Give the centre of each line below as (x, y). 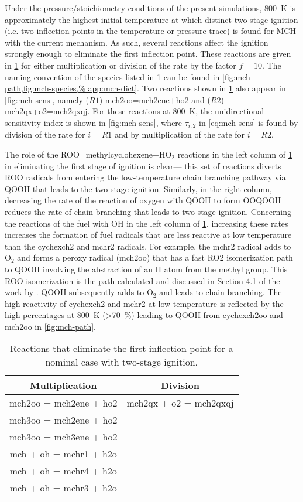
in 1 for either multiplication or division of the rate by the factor (120, 65)
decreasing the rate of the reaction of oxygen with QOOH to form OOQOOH (143, 200)
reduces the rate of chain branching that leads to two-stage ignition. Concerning (148, 211)
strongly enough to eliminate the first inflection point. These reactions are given (148, 54)
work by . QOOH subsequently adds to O (79, 292)
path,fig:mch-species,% (45, 88)
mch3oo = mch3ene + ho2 (63, 437)
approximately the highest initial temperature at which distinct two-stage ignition (151, 19)
